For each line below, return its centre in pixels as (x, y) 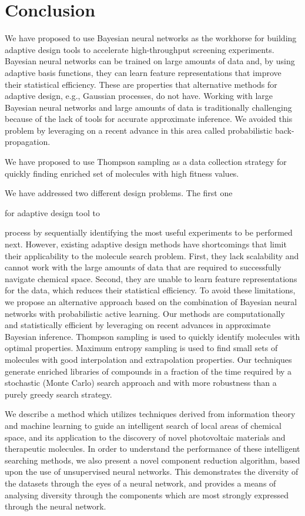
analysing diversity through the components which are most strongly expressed (147, 494)
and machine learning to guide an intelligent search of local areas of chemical (143, 425)
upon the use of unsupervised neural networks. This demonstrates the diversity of (152, 472)
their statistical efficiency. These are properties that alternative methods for (141, 84)
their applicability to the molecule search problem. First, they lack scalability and (152, 255)
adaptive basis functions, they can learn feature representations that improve (143, 72)
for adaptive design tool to (52, 212)
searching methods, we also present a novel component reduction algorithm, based (152, 460)
